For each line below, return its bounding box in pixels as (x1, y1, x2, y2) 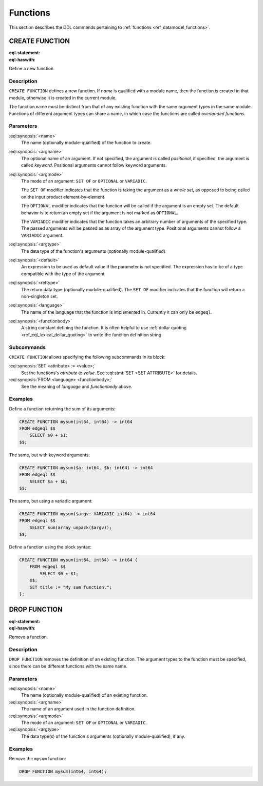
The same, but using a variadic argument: (9, 498, 93, 504)
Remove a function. (9, 634, 48, 640)
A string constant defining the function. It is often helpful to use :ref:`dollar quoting (21, 325, 187, 331)
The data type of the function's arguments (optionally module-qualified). (21, 248, 167, 254)
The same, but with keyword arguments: (9, 452, 90, 458)
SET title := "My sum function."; (29, 584, 112, 590)
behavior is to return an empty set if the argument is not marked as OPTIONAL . (21, 210, 179, 216)
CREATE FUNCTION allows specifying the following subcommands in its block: (9, 354, 166, 360)
